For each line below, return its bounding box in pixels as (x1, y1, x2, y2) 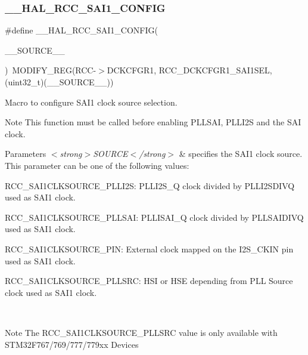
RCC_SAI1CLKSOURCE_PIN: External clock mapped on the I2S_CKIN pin (5, 242, 294, 255)
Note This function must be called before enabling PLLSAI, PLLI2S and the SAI (5, 116, 301, 128)
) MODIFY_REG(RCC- (5, 64, 97, 76)
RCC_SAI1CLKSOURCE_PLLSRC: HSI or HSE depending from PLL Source (5, 274, 293, 287)
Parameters (5, 147, 46, 160)
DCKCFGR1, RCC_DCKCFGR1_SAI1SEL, (107, 64, 272, 76)
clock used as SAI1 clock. (5, 286, 97, 298)
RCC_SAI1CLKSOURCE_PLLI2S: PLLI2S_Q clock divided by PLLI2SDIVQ (5, 179, 295, 192)
